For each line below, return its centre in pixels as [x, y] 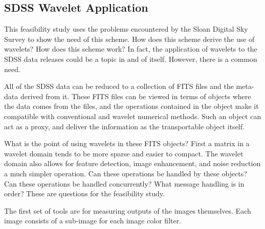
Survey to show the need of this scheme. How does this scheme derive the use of [129, 39]
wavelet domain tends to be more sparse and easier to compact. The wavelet [124, 153]
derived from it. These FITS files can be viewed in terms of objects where [136, 96]
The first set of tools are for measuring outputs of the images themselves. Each [128, 210]
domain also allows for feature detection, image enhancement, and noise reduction [132, 163]
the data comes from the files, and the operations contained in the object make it [131, 106]
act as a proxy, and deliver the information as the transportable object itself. [124, 126]
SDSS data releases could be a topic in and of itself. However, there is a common [131, 59]
